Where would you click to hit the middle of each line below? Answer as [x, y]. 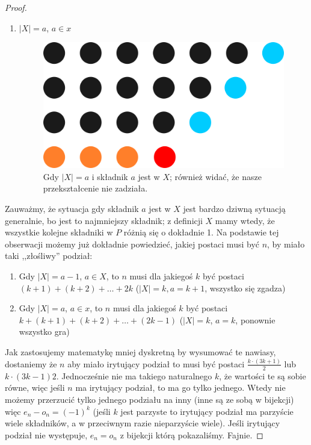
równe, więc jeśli [35, 387]
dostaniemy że [31, 363]
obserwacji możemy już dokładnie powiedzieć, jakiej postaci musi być [132, 244]
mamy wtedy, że [245, 220]
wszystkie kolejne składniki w [59, 232]
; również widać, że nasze [215, 176]
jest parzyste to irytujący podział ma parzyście [207, 411]
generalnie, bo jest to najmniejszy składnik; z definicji [104, 220]
